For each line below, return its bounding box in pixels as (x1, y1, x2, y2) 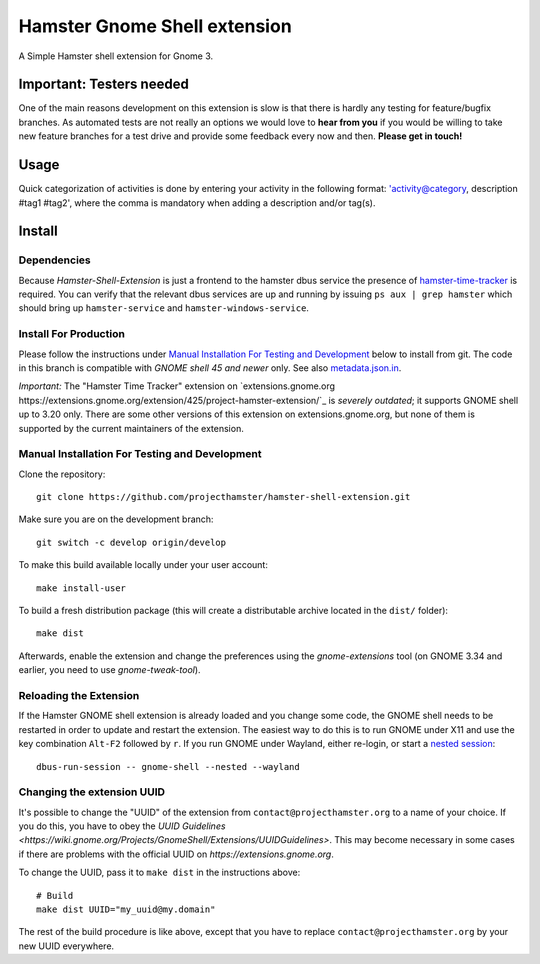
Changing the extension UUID (18, 785, 165, 799)
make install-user (36, 582, 127, 594)
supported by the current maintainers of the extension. (18, 422, 244, 434)
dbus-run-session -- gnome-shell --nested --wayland (36, 761, 300, 772)
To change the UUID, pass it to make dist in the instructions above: (18, 866, 301, 879)
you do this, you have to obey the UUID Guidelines (18, 820, 226, 832)
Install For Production (18, 327, 125, 341)
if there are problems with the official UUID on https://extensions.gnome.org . (18, 848, 334, 860)
